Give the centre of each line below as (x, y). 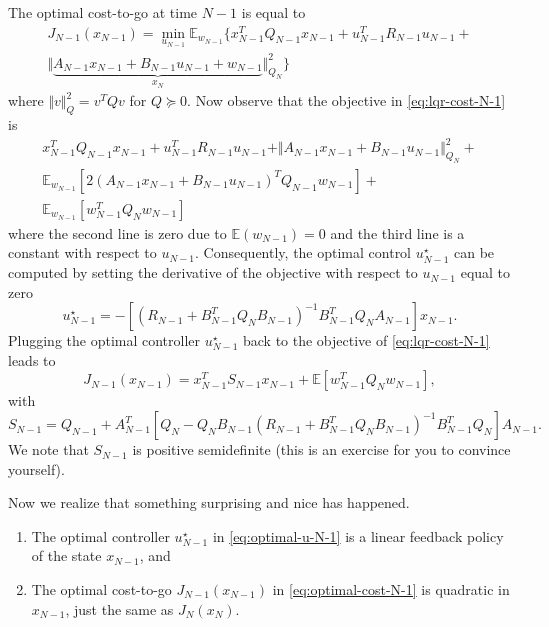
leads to (32, 359)
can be (474, 252)
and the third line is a (397, 232)
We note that (48, 449)
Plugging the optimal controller (104, 340)
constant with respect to (82, 252)
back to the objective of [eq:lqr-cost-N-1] (366, 340)
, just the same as (119, 608)
